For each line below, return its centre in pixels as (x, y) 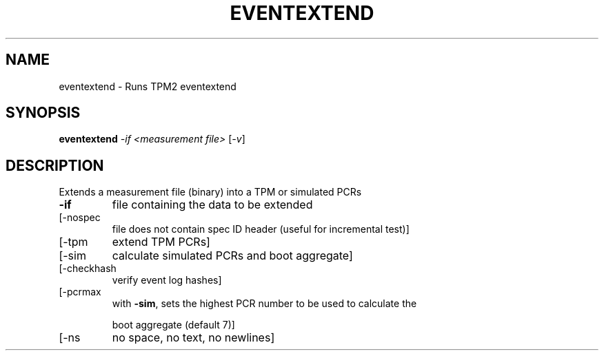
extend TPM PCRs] (161, 242)
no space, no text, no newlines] (193, 338)
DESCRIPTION (55, 165)
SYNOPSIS (43, 113)
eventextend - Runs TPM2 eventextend (148, 86)
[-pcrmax (80, 292)
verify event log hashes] (167, 280)
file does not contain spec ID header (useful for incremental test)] (261, 229)
